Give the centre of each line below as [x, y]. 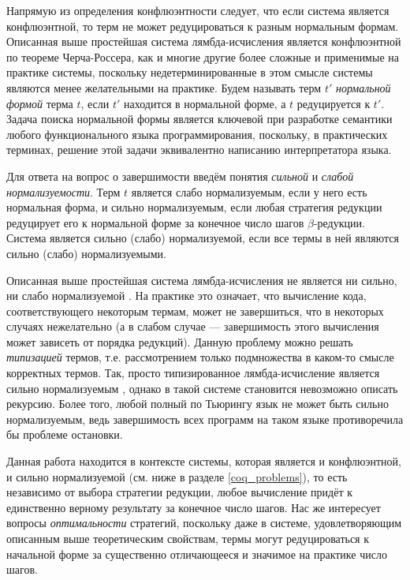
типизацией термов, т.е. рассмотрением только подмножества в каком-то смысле [200, 357]
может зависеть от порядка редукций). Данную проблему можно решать [180, 341]
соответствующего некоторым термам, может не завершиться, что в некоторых [195, 311]
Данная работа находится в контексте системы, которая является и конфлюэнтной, [204, 461]
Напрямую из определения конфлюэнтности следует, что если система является [198, 10]
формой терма [40, 103]
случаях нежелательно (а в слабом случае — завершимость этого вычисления [193, 326]
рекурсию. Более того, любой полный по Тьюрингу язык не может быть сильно [198, 404]
